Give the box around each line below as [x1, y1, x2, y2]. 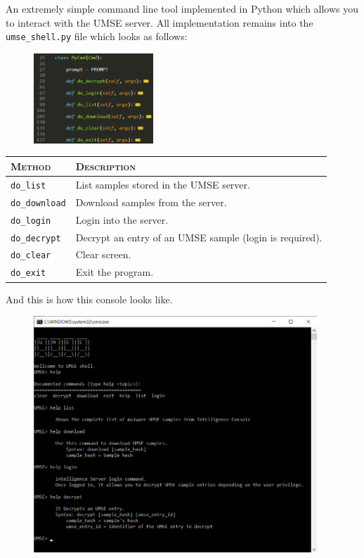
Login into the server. [75, 212, 169, 227]
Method [11, 158, 51, 173]
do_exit [11, 268, 46, 279]
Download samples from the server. [75, 194, 227, 209]
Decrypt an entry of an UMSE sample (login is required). [75, 229, 323, 244]
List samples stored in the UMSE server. [75, 177, 250, 191]
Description [75, 158, 136, 173]
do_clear [11, 251, 51, 261]
